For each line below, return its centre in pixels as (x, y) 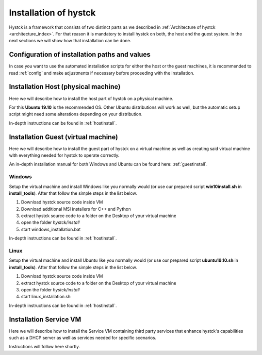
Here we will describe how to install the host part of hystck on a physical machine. (91, 98)
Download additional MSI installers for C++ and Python (76, 209)
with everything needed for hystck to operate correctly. (64, 155)
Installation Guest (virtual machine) (64, 137)
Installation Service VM (45, 319)
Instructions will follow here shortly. (44, 347)
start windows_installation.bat (51, 229)
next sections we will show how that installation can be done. (70, 41)
